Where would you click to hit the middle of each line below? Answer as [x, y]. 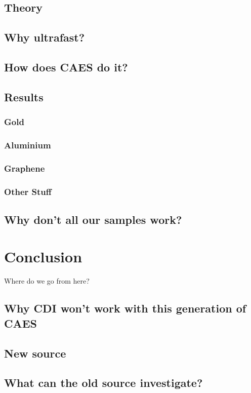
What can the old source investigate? [103, 383]
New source [35, 353]
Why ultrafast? [45, 37]
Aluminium [28, 145]
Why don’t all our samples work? [93, 219]
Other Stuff [28, 191]
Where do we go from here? [47, 281]
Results [24, 96]
